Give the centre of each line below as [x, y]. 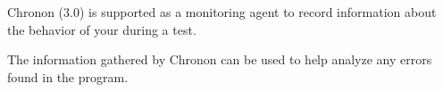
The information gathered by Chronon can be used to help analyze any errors [220, 59]
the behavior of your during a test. [102, 29]
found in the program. [68, 76]
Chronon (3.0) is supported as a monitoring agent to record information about [222, 12]
